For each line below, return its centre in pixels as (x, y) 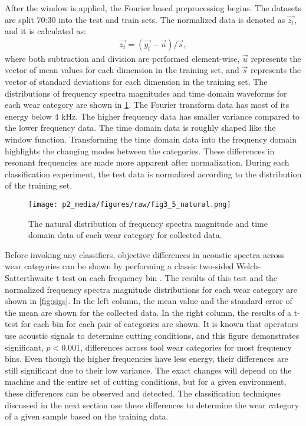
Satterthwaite (29, 277)
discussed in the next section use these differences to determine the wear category (152, 404)
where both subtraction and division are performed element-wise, (122, 58)
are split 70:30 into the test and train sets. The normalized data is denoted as (145, 19)
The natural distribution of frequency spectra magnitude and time (148, 223)
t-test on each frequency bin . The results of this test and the (167, 277)
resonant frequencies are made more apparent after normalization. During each (147, 162)
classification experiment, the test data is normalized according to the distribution (153, 174)
